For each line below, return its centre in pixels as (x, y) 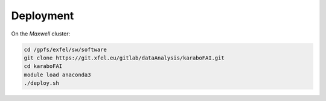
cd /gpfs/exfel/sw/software (65, 49)
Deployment (43, 16)
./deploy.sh (42, 83)
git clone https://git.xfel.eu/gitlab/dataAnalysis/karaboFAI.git (124, 58)
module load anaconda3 (57, 75)
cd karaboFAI (43, 66)
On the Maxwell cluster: (41, 34)
